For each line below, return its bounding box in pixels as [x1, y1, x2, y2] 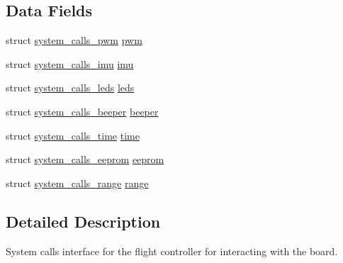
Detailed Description [6, 210, 161, 232]
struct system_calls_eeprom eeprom [6, 152, 164, 167]
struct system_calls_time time [6, 128, 140, 142]
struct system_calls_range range [6, 175, 149, 190]
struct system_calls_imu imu [6, 56, 134, 71]
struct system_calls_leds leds [6, 80, 135, 95]
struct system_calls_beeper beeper [6, 103, 159, 118]
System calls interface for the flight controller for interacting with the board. [6, 243, 338, 258]
